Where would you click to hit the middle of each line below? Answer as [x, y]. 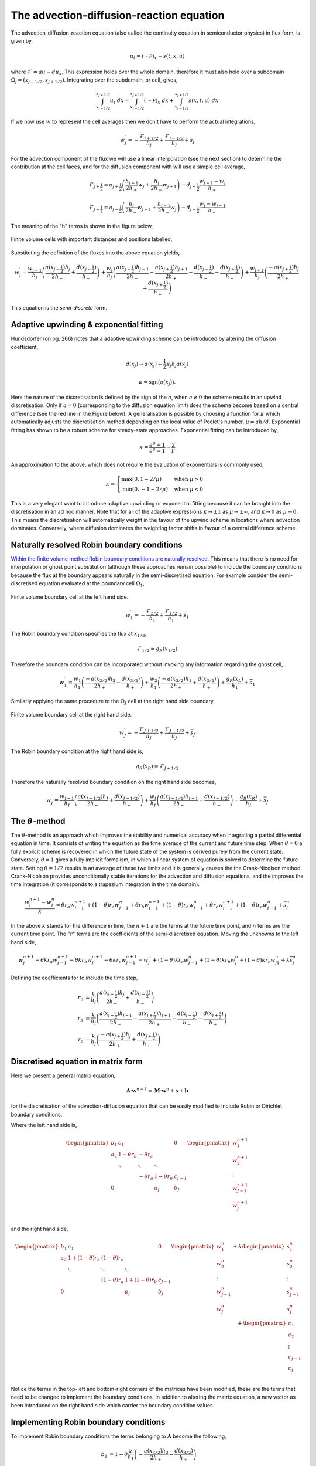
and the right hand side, [39, 1229]
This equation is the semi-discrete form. [59, 308]
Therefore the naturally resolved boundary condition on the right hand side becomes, [114, 782]
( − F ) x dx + [159, 101]
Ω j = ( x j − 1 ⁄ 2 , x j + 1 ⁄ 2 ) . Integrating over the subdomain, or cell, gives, [94, 80]
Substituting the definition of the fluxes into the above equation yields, [95, 253]
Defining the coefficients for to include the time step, [74, 978]
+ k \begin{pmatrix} [259, 1246]
